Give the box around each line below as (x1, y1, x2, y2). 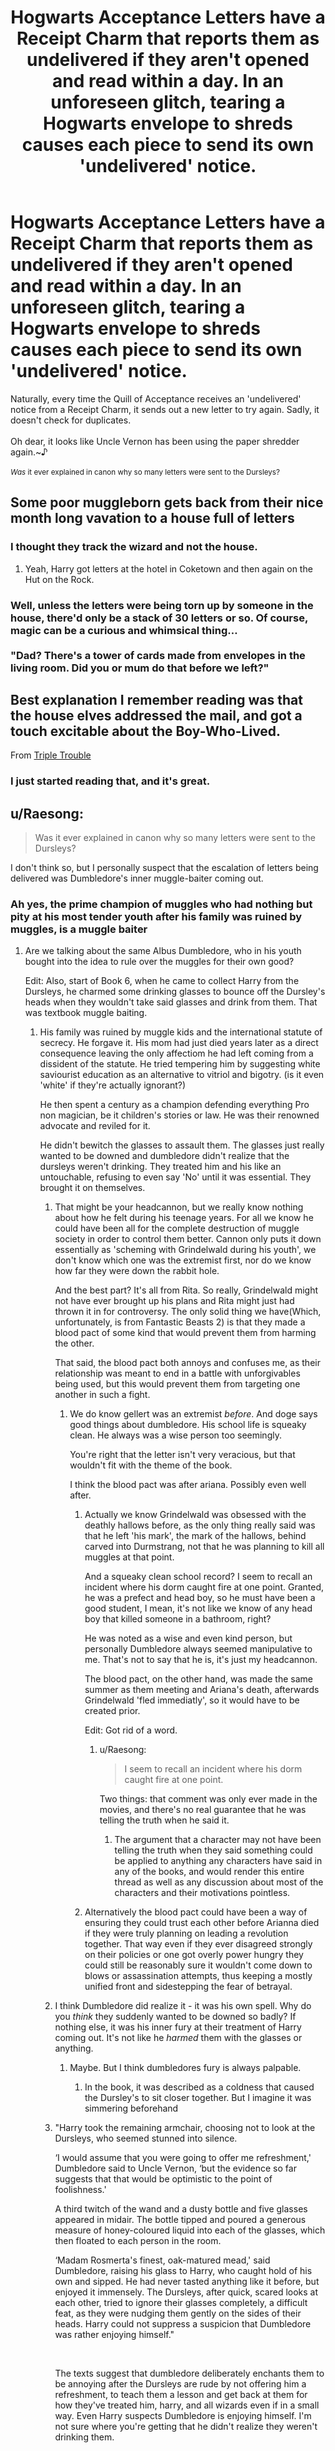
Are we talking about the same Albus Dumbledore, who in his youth (24, 945, 302, 957)
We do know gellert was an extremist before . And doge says (69, 1408, 318, 1420)
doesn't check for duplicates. (10, 414, 132, 426)
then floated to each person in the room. (54, 2235, 222, 2247)
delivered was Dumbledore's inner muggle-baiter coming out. (10, 872, 264, 885)
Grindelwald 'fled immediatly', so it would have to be (84, 1694, 300, 1706)
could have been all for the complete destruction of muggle (54, 1222, 300, 1235)
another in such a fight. (54, 1389, 151, 1401)
